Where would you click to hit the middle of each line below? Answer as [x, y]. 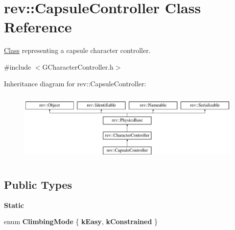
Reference [38, 27]
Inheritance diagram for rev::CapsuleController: [75, 83]
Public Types [38, 185]
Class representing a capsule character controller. [77, 50]
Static [14, 205]
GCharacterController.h [78, 66]
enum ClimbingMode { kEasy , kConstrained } [81, 221]
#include [18, 66]
